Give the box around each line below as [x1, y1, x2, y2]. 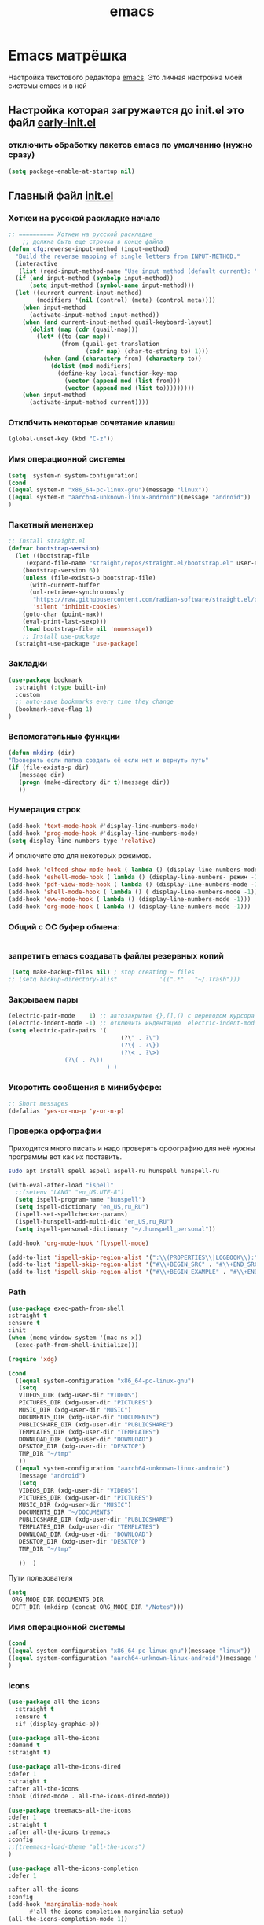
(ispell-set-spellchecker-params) [15, 1210, 128, 1219]
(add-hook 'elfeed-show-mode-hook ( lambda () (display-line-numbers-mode [8, 866, 258, 874]
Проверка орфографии [8, 1125, 101, 1136]
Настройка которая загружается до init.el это [8, 104, 245, 117]
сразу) [8, 149, 35, 160]
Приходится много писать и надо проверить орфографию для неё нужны [8, 1143, 255, 1153]
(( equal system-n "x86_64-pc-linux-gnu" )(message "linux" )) [8, 486, 210, 494]
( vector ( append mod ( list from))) [64, 377, 181, 385]
